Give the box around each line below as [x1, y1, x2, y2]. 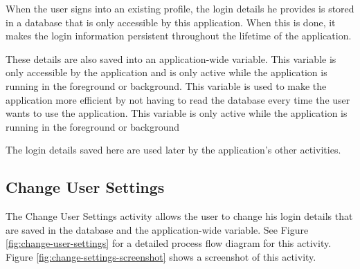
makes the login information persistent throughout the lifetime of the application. [6, 28, 352, 43]
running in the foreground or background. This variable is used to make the [6, 78, 327, 93]
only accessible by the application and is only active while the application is [6, 65, 327, 80]
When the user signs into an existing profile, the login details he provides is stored [6, 1, 354, 15]
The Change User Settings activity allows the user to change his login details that [6, 209, 353, 223]
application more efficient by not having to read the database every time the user [6, 92, 350, 106]
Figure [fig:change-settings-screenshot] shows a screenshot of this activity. [6, 249, 316, 263]
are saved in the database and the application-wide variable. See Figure [6, 222, 309, 236]
